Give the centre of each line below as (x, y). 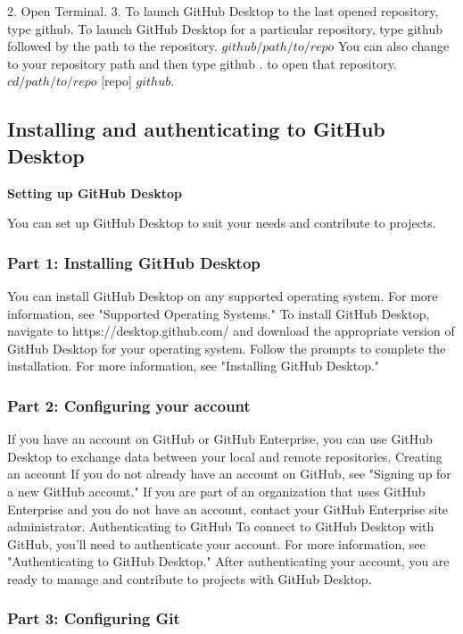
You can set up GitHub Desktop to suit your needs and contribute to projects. (222, 223)
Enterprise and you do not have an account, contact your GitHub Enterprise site (228, 509)
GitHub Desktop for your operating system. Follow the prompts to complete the (227, 348)
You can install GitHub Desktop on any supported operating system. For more (223, 295)
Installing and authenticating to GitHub (196, 129)
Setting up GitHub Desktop (95, 192)
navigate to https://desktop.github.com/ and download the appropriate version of (231, 331)
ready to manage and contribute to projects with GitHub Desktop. (190, 578)
